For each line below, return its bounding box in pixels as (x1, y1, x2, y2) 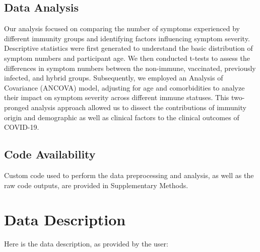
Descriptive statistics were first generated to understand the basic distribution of (4, 43, 253, 53)
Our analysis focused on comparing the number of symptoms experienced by (4, 23, 240, 34)
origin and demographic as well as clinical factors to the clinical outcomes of (4, 112, 239, 122)
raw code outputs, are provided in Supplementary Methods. (4, 180, 188, 190)
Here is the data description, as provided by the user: (4, 238, 168, 249)
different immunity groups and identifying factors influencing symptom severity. (4, 33, 250, 43)
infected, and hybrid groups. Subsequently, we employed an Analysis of (4, 72, 223, 83)
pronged (4, 102, 29, 112)
